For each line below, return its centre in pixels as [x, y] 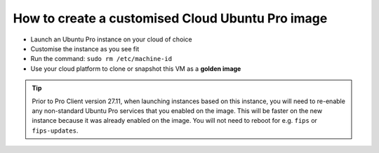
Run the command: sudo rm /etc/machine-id [101, 59]
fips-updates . [55, 131]
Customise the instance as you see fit [85, 48]
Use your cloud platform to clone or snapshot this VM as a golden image [136, 68]
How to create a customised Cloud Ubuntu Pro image [170, 18]
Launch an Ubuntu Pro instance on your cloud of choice [111, 39]
